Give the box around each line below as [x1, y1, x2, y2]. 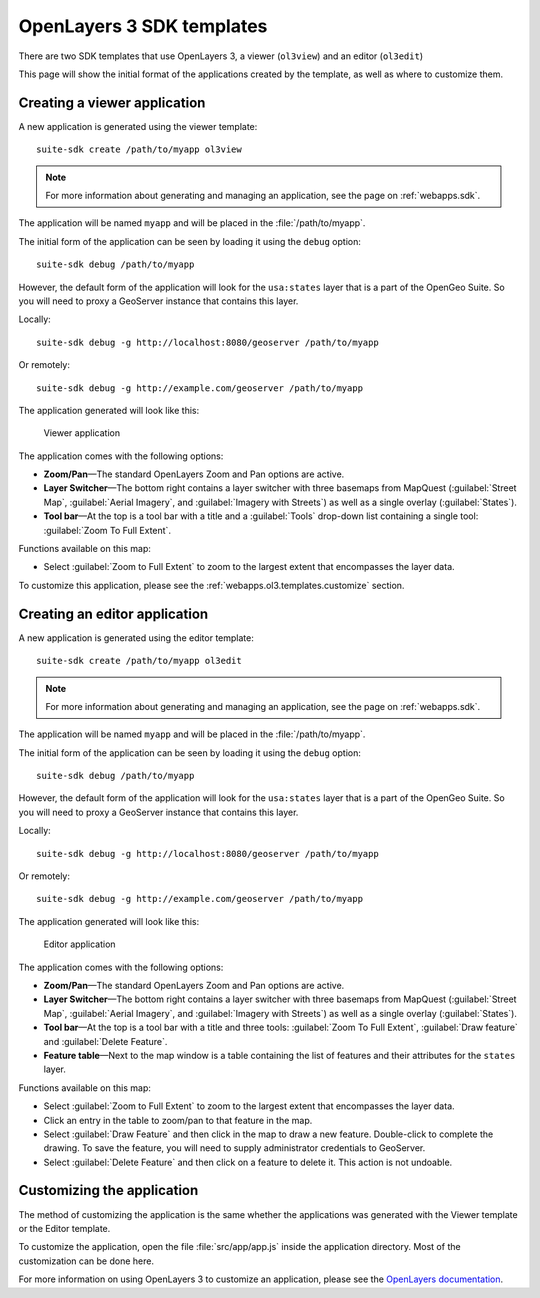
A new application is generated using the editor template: [18, 631, 254, 644]
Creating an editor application [18, 605, 209, 622]
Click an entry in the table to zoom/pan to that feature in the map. [43, 1114, 313, 1126]
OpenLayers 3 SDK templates [18, 15, 268, 37]
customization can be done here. [18, 1255, 155, 1267]
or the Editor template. [18, 1222, 111, 1234]
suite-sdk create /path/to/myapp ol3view [36, 144, 242, 155]
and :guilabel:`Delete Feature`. [43, 1035, 168, 1047]
